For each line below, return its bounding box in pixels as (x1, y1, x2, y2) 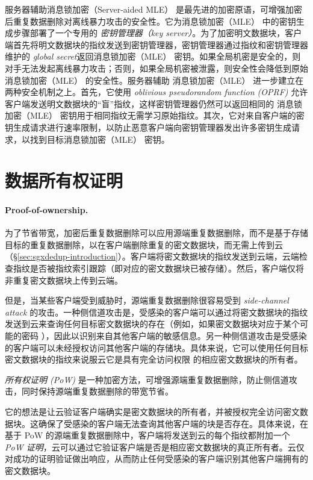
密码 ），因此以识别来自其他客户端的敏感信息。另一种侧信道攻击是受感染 (21, 329, 307, 342)
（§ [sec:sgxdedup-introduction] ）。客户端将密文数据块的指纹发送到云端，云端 (5, 250, 299, 263)
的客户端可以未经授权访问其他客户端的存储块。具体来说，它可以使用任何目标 (5, 341, 308, 354)
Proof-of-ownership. (5, 204, 88, 216)
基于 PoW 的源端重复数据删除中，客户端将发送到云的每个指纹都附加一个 (5, 429, 290, 441)
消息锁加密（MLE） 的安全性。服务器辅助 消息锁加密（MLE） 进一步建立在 (5, 73, 304, 86)
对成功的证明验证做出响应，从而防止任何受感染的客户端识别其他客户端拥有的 (5, 452, 308, 465)
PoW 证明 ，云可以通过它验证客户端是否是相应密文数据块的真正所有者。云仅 (5, 440, 305, 453)
